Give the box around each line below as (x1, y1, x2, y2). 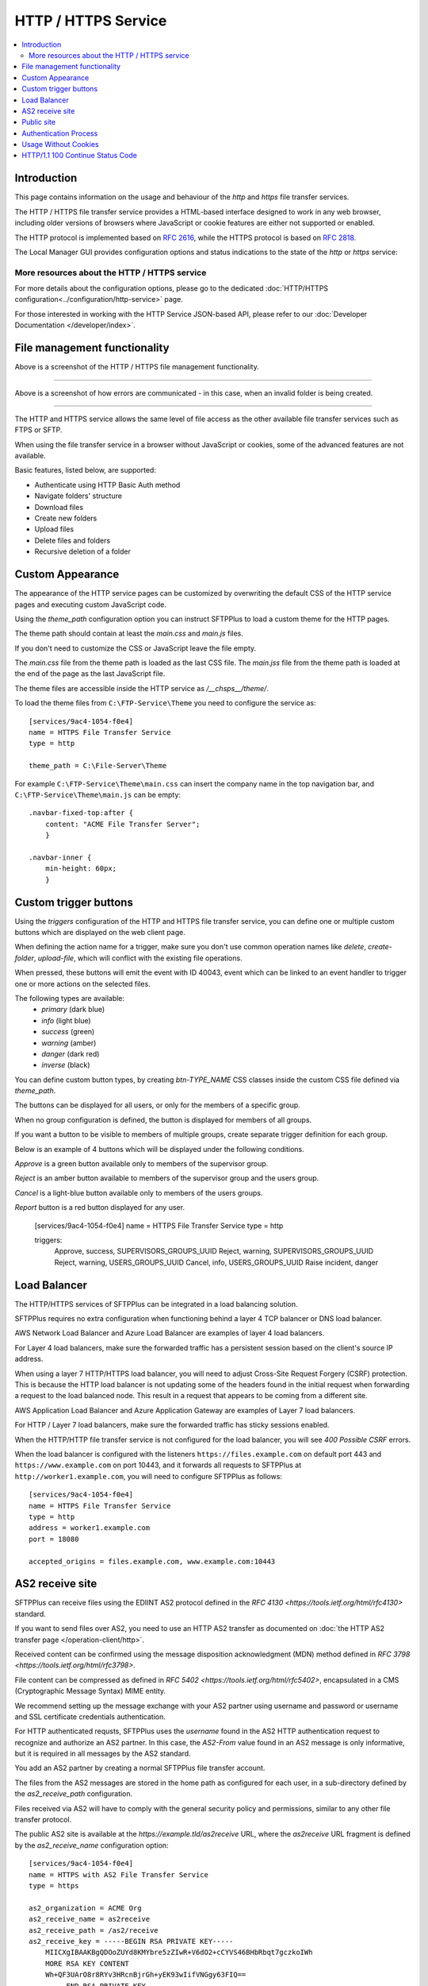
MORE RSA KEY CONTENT (44, 1959, 130, 1968)
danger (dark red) (41, 1049, 100, 1058)
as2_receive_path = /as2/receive (29, 1926, 159, 1934)
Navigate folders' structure (34, 491, 123, 500)
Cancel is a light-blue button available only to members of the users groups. (14, 1188, 263, 1197)
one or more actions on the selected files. (14, 979, 151, 988)
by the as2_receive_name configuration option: (14, 1840, 170, 1850)
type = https (29, 1881, 79, 1890)
